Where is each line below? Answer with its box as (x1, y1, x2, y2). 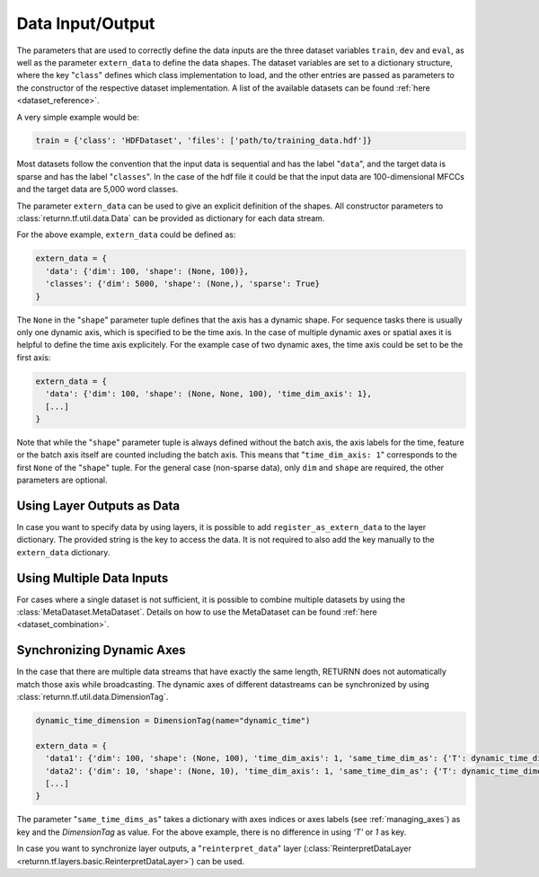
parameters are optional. (16, 474, 108, 485)
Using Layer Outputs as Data (16, 498, 180, 513)
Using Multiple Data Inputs (16, 571, 169, 586)
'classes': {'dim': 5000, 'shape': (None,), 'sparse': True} (45, 279, 321, 289)
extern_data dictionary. (16, 546, 110, 557)
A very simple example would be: (16, 111, 139, 122)
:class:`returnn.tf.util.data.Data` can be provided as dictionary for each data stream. (16, 213, 325, 224)
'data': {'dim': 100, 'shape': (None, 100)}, (45, 266, 249, 276)
